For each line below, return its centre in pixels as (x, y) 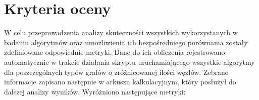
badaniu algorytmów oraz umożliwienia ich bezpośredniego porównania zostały (126, 42)
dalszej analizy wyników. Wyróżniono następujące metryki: (95, 91)
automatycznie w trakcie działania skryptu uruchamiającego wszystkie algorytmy (129, 62)
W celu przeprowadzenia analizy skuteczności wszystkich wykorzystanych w (121, 32)
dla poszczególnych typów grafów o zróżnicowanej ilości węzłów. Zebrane (116, 72)
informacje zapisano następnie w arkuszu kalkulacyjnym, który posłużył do (120, 82)
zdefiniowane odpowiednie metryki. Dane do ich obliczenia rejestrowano (115, 52)
